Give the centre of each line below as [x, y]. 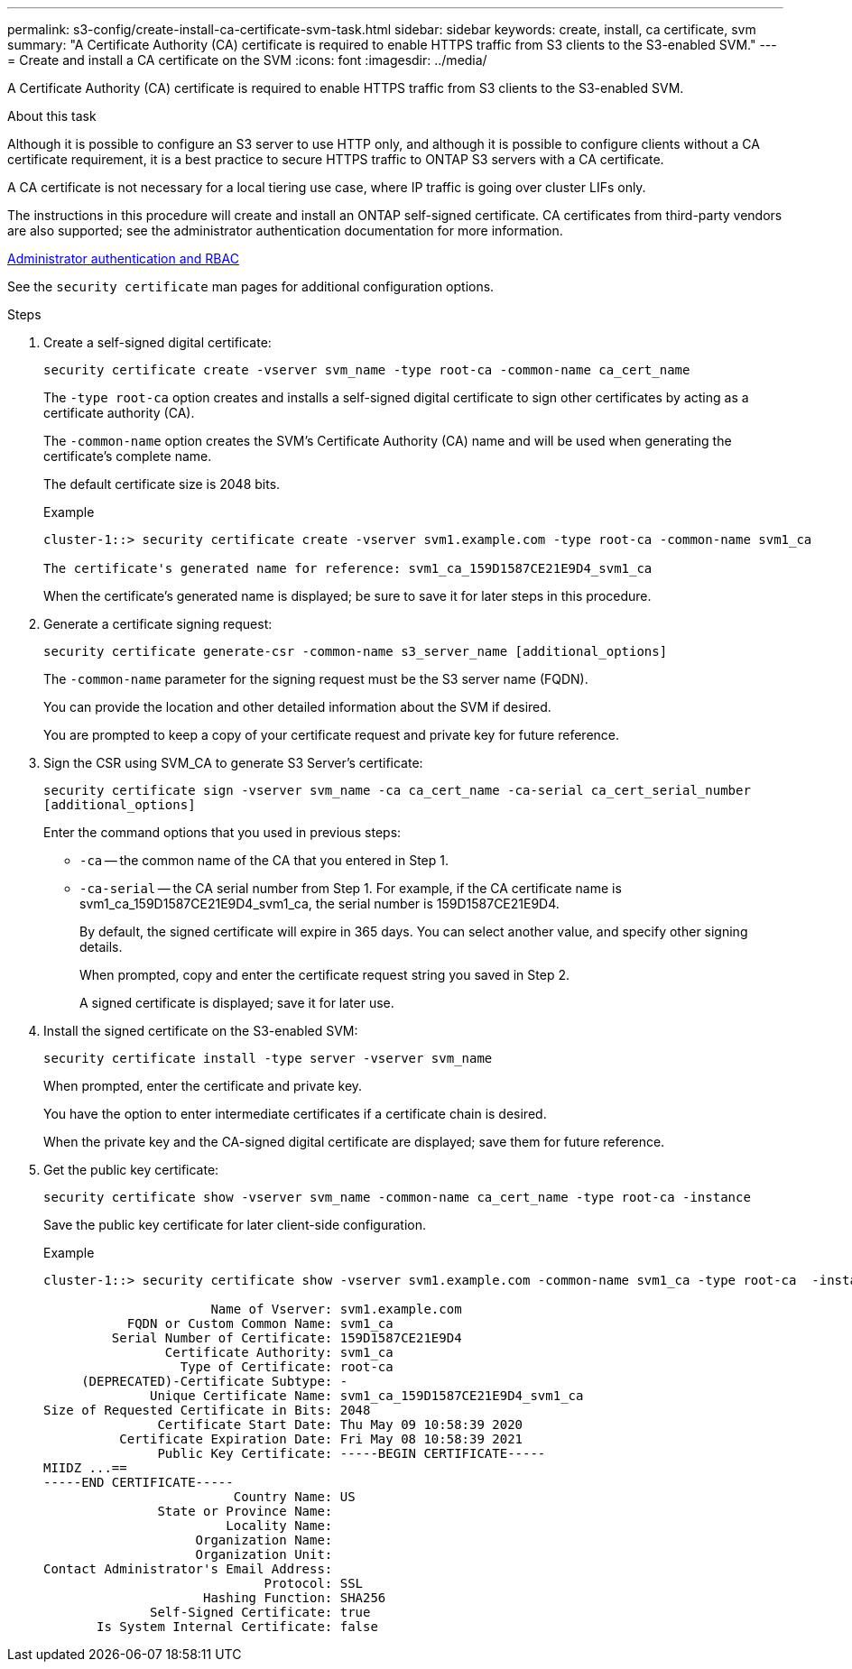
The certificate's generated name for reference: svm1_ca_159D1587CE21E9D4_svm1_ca [348, 568]
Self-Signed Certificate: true [260, 1612]
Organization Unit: [264, 1554]
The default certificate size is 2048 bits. [162, 484]
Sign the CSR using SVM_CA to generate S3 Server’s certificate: [233, 763]
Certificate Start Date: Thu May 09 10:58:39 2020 [340, 1425]
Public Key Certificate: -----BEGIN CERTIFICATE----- [352, 1453]
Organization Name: [264, 1540]
